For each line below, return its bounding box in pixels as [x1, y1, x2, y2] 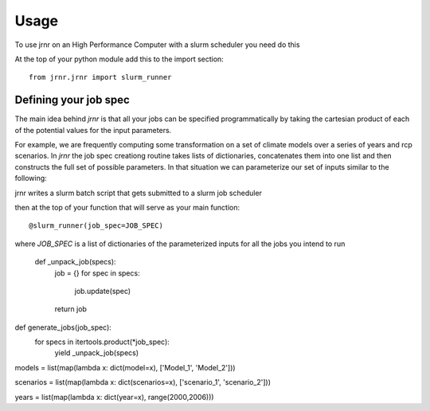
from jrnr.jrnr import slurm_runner [29, 72, 172, 82]
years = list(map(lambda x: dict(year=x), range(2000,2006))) [14, 392, 214, 401]
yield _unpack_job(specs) [54, 348, 139, 358]
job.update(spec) [74, 286, 131, 296]
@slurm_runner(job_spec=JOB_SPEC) [29, 221, 163, 230]
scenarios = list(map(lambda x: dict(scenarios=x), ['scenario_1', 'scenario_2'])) [14, 378, 271, 387]
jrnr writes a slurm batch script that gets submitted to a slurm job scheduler [14, 188, 263, 198]
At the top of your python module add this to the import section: [14, 54, 225, 64]
